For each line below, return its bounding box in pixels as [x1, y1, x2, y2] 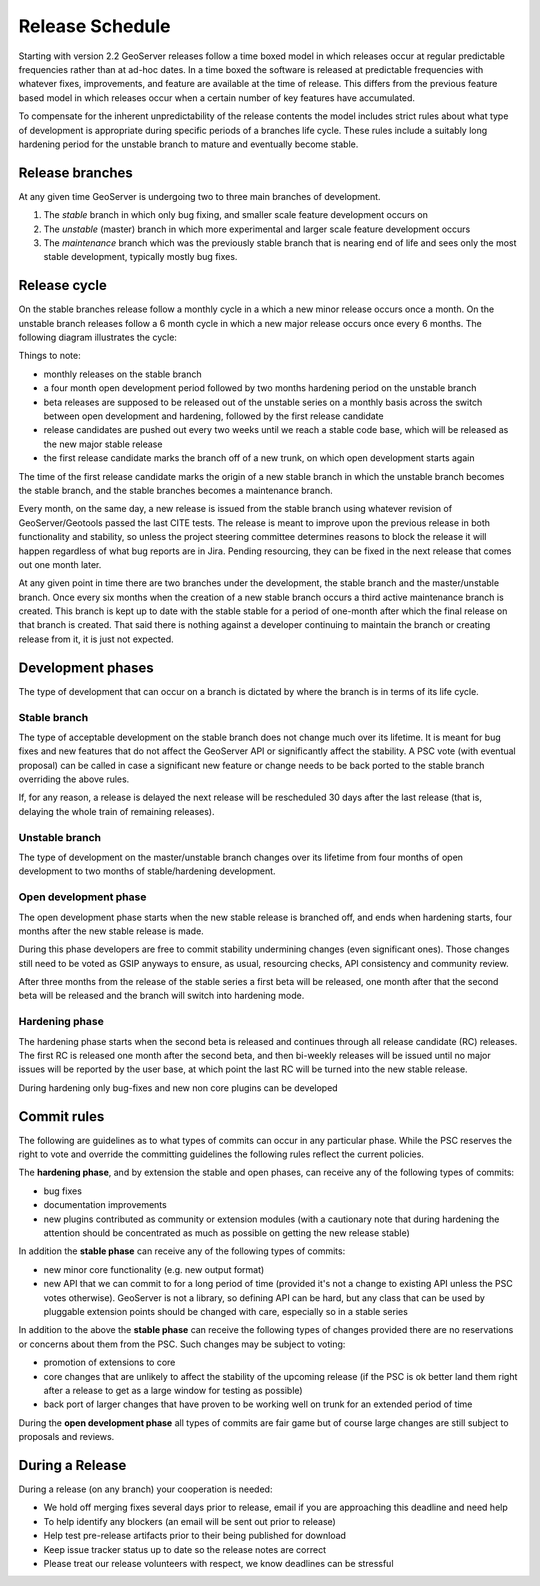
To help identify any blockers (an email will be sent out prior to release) [43, 1515, 337, 1527]
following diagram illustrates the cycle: [18, 331, 177, 344]
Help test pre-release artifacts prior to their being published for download [43, 1530, 347, 1542]
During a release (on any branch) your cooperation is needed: [18, 1483, 273, 1495]
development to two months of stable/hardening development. [18, 865, 276, 877]
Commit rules [18, 1108, 105, 1125]
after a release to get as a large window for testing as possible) [43, 1384, 304, 1396]
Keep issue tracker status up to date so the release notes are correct [43, 1543, 327, 1555]
